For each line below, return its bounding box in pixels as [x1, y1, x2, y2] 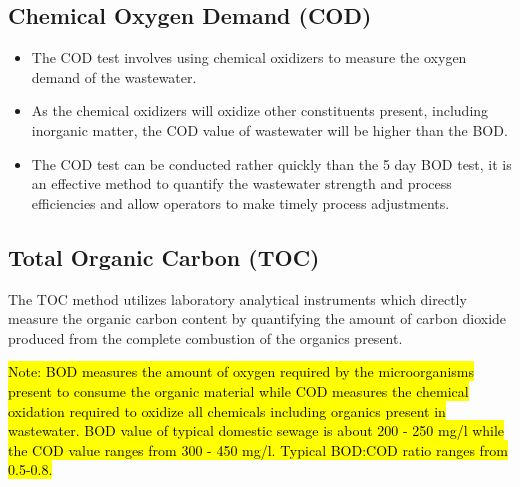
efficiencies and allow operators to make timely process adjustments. [31, 192, 450, 213]
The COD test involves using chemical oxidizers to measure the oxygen [31, 47, 467, 68]
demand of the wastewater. [31, 66, 197, 87]
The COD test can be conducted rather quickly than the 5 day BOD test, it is [31, 153, 512, 174]
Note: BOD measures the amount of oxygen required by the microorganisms [8, 361, 474, 382]
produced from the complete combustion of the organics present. [8, 327, 403, 348]
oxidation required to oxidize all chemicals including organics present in [8, 400, 446, 421]
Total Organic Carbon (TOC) [8, 241, 320, 272]
